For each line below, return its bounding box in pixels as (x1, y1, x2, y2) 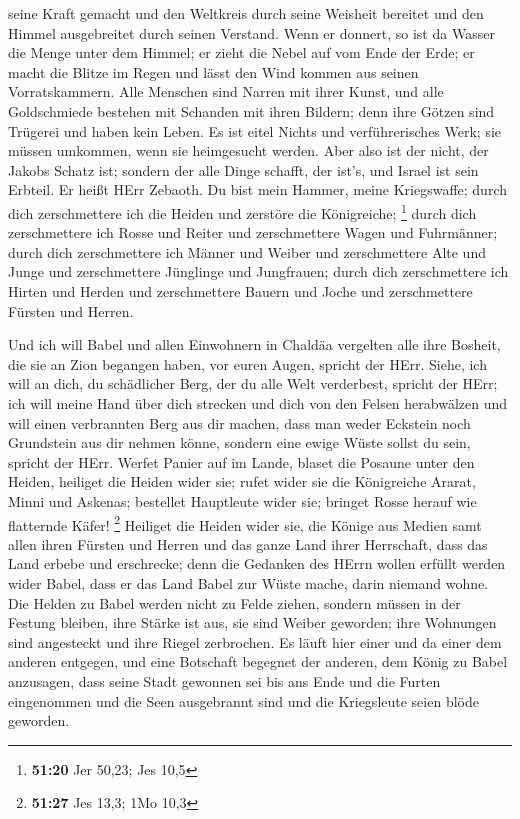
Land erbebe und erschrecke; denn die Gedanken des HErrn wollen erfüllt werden (8, 553, 506, 574)
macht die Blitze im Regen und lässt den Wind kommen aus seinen (8, 61, 419, 82)
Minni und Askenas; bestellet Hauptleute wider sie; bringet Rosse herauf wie (8, 490, 477, 511)
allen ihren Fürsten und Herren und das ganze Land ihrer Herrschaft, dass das (8, 533, 488, 554)
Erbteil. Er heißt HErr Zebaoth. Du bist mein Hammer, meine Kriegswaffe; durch (8, 179, 507, 200)
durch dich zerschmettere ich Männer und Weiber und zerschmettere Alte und (8, 241, 486, 262)
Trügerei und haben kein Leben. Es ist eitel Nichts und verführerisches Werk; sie (8, 120, 502, 141)
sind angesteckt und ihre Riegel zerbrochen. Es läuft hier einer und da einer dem (8, 631, 502, 652)
